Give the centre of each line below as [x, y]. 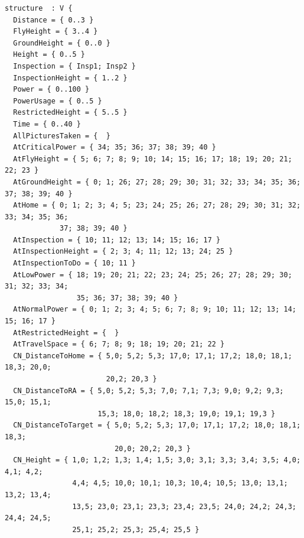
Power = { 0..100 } [51, 90]
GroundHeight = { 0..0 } [62, 43]
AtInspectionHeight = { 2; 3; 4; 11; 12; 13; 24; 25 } [123, 252]
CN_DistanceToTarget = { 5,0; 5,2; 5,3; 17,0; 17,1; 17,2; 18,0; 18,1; [157, 425]
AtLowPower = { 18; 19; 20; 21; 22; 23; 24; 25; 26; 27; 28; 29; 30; [153, 275]
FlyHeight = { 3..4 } [55, 32]
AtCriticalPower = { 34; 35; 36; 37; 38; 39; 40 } [115, 148]
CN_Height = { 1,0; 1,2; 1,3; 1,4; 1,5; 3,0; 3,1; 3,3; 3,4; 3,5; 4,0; [157, 460]
